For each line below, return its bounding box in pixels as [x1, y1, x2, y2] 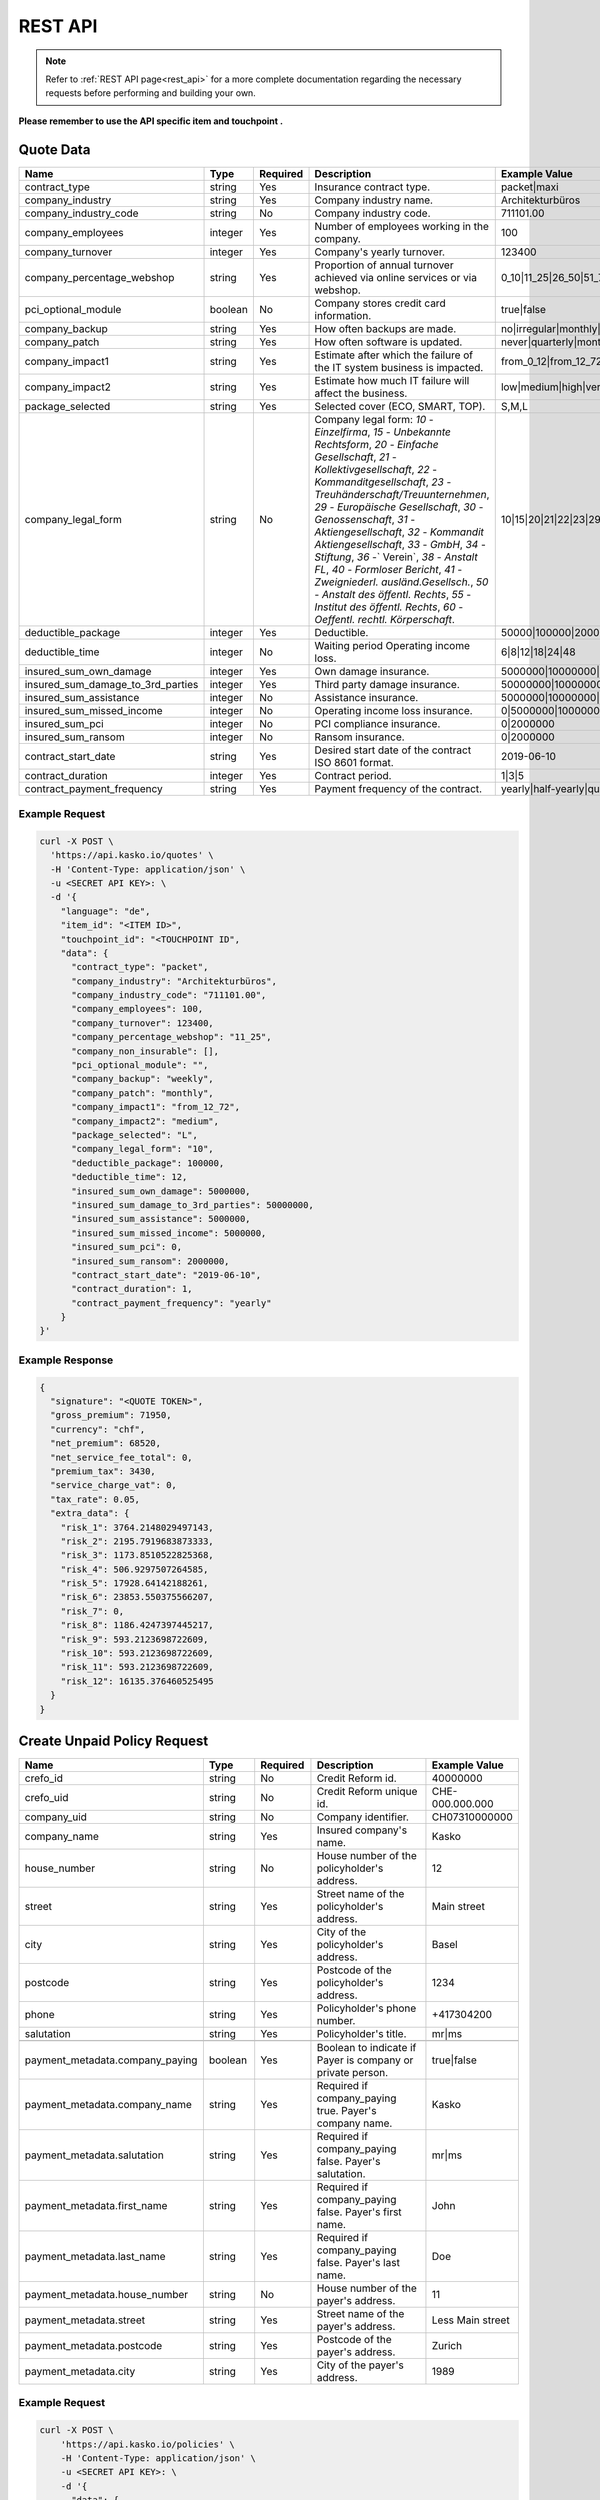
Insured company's [316, 1823, 408, 1837]
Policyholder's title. [316, 2027, 407, 2041]
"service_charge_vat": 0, [50, 1480, 177, 1491]
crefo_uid [24, 1791, 69, 1805]
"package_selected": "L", [71, 1129, 199, 1140]
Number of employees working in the [314, 219, 490, 233]
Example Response [18, 1353, 114, 1367]
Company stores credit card [314, 296, 446, 310]
